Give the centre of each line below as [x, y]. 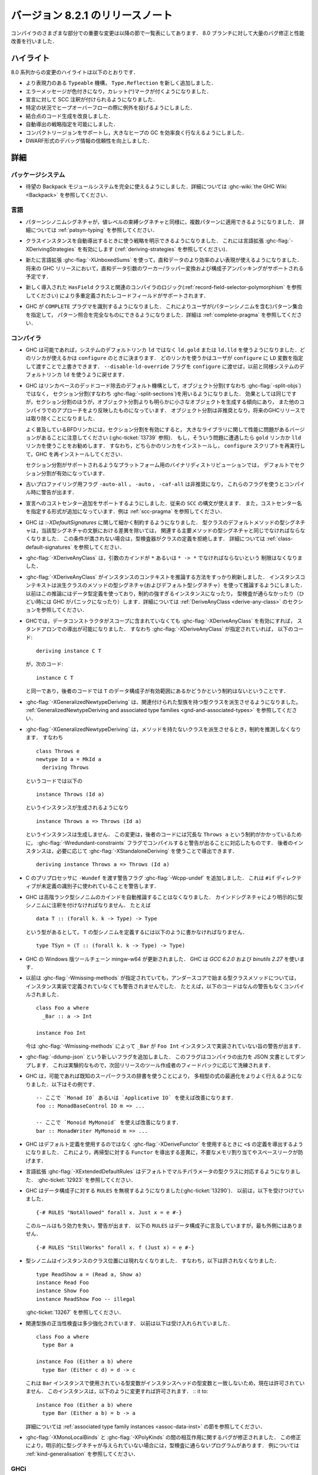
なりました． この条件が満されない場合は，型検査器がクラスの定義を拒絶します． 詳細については [148, 539]
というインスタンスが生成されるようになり [77, 808]
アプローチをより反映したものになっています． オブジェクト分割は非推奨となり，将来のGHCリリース [178, 410]
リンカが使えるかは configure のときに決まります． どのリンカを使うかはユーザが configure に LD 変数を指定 [167, 358]
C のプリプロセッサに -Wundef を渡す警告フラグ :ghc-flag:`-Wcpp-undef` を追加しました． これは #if [150, 878]
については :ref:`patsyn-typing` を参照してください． [94, 230]
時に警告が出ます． [54, 492]
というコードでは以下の [54, 781]
